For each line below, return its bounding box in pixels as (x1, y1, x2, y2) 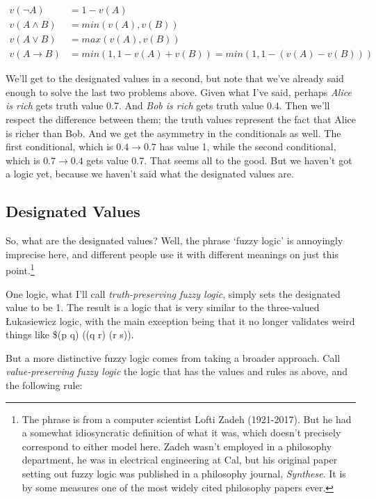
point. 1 (6, 261, 35, 277)
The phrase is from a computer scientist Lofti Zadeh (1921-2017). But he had (22, 411, 352, 426)
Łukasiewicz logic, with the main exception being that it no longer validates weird (6, 313, 355, 328)
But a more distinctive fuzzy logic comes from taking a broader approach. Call (6, 350, 341, 365)
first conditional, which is (6, 139, 113, 154)
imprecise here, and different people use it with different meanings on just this (6, 246, 338, 261)
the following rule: (6, 378, 83, 393)
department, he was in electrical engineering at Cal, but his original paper (22, 452, 338, 467)
